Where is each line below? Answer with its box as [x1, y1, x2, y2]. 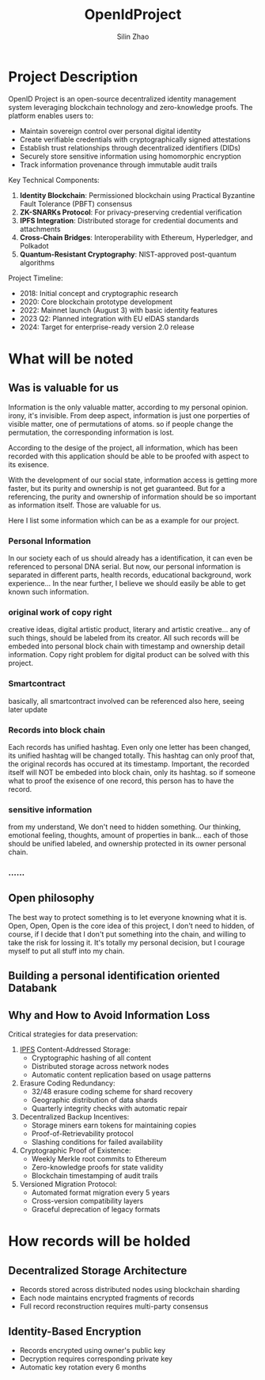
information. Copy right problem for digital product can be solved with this [8, 650, 250, 660]
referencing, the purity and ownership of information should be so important [8, 492, 257, 501]
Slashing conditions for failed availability [31, 1138, 164, 1147]
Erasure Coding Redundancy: [19, 1078, 115, 1088]
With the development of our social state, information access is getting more [8, 475, 258, 485]
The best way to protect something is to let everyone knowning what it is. [8, 912, 248, 922]
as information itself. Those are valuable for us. [8, 500, 161, 510]
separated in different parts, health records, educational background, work [8, 570, 252, 580]
